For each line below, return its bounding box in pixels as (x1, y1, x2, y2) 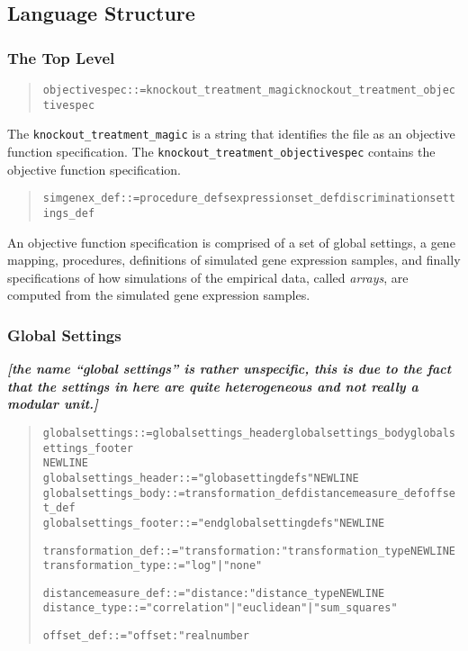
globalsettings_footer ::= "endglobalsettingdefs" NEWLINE (42, 516, 385, 529)
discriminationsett (339, 192, 455, 205)
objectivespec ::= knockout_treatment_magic (42, 84, 301, 96)
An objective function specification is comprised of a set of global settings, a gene (7, 232, 455, 251)
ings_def (42, 206, 95, 220)
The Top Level (7, 46, 115, 68)
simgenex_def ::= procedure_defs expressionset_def (42, 192, 340, 205)
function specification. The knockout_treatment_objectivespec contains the (7, 141, 436, 160)
